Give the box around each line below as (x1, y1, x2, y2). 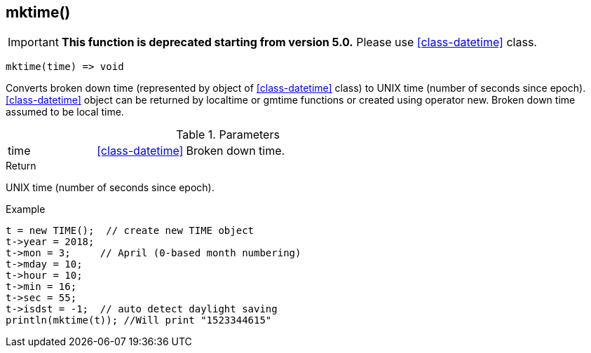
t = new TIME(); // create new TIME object (6, 225, 254, 237)
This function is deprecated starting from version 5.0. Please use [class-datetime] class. (61, 35, 537, 50)
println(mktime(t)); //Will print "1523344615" (6, 314, 272, 326)
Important (8, 35, 59, 50)
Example (6, 203, 46, 216)
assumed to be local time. (6, 106, 124, 118)
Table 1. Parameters (176, 127, 280, 142)
